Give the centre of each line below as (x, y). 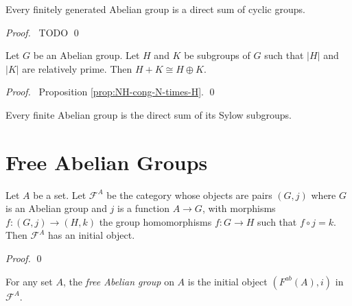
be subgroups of (217, 55)
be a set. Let (60, 195)
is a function (143, 208)
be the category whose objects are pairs (189, 195)
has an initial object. (92, 235)
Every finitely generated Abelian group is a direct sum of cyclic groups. (155, 9)
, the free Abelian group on (118, 281)
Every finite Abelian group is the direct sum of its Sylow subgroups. (149, 114)
